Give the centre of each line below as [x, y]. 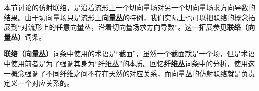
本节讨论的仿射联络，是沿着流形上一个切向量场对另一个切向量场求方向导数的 [129, 7]
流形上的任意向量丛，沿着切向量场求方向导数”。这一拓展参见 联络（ [138, 27]
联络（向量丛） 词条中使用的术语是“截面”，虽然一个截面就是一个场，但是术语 [129, 53]
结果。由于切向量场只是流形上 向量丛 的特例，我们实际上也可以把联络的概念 [126, 17]
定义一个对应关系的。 [39, 83]
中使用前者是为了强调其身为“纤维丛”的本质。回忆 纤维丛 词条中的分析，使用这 [129, 63]
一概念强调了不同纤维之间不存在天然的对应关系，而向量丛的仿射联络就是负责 [129, 73]
